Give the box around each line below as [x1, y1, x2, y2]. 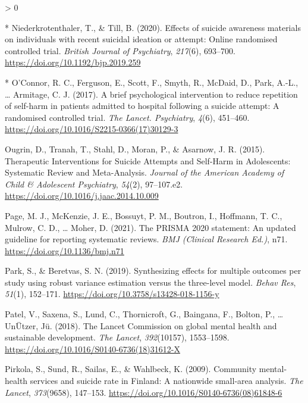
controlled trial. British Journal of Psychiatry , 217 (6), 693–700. [5, 44, 235, 57]
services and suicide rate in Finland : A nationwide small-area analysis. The [30, 374, 303, 387]
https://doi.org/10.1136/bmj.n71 [5, 244, 124, 257]
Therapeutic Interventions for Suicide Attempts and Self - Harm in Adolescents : [5, 154, 291, 167]
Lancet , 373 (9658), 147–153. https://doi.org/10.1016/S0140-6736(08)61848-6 [5, 386, 282, 398]
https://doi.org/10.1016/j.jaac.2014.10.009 [5, 189, 159, 202]
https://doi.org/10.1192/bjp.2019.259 [5, 56, 141, 68]
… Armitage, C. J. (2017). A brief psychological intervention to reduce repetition [5, 88, 298, 100]
